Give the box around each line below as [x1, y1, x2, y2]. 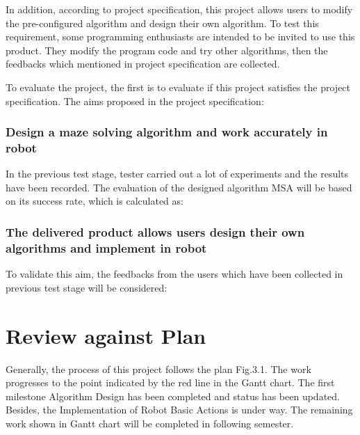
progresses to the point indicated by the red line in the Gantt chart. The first [6, 375, 335, 390]
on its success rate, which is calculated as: [6, 193, 183, 208]
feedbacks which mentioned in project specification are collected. [6, 56, 280, 71]
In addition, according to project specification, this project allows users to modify [6, 2, 353, 16]
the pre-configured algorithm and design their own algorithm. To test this [6, 15, 319, 30]
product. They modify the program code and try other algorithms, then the [6, 42, 328, 57]
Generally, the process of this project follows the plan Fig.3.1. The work [6, 361, 311, 376]
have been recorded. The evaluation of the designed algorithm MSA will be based [6, 180, 352, 194]
